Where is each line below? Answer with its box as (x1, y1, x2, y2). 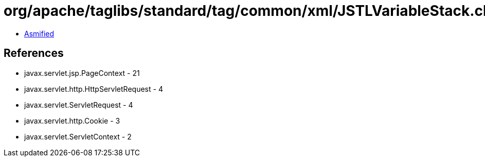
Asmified (24, 29, 55, 38)
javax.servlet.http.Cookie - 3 (24, 116, 120, 125)
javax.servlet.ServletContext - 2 (24, 132, 132, 141)
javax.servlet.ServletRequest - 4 (24, 100, 133, 109)
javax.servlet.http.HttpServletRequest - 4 (24, 84, 163, 93)
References (4, 47, 64, 60)
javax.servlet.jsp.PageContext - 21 (24, 68, 140, 77)
